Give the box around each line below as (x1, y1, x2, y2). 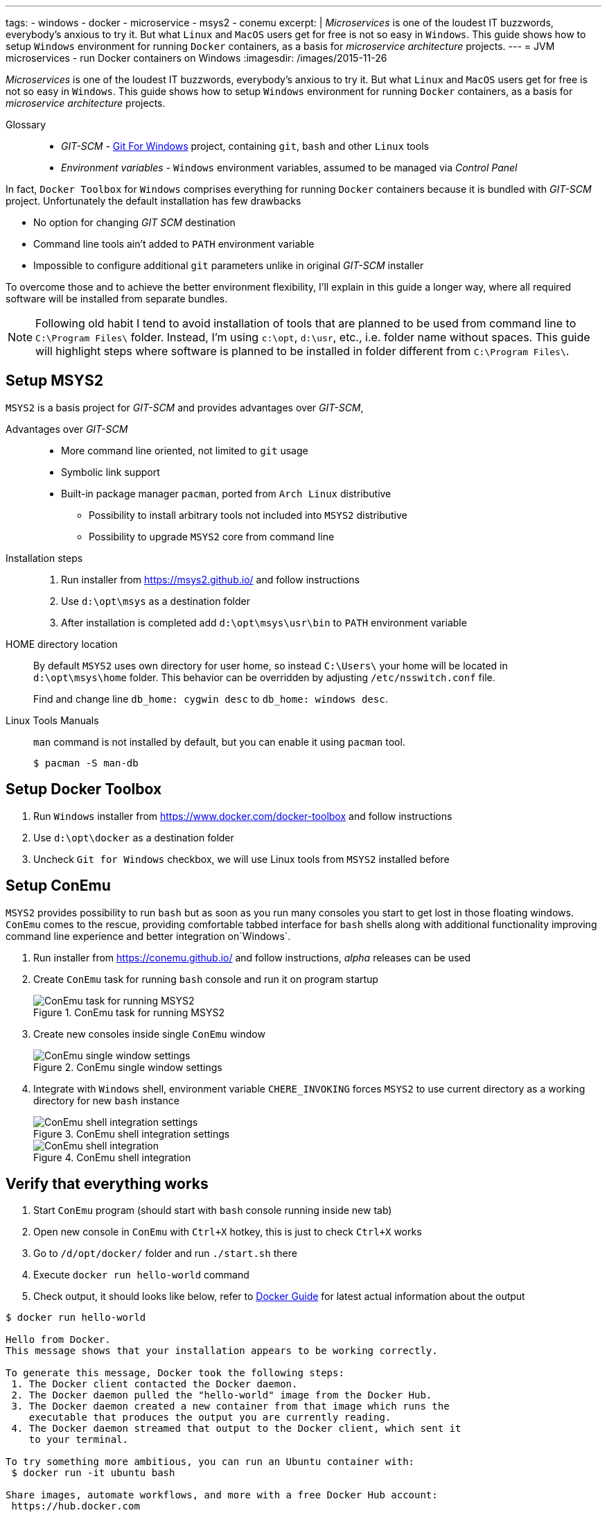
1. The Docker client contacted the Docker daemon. (11, 1378, 298, 1390)
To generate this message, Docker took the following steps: (6, 1367, 344, 1379)
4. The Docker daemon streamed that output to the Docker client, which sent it (11, 1423, 461, 1435)
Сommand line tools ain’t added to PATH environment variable (33, 238, 315, 250)
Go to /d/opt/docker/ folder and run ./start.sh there (33, 1247, 297, 1260)
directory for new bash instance (33, 1094, 179, 1106)
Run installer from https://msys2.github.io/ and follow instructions (61, 573, 360, 585)
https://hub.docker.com (11, 1500, 140, 1512)
